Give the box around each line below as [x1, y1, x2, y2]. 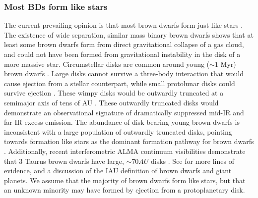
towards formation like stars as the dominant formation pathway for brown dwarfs [4, 136, 254, 147]
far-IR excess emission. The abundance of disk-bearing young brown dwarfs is [4, 117, 240, 127]
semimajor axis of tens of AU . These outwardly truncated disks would [4, 97, 219, 107]
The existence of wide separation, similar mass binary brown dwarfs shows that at [4, 29, 254, 40]
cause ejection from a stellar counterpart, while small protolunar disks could [4, 78, 235, 88]
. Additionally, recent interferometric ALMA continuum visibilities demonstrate [4, 146, 246, 156]
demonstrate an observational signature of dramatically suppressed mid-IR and [4, 107, 244, 117]
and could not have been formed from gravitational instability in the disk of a [4, 49, 241, 59]
